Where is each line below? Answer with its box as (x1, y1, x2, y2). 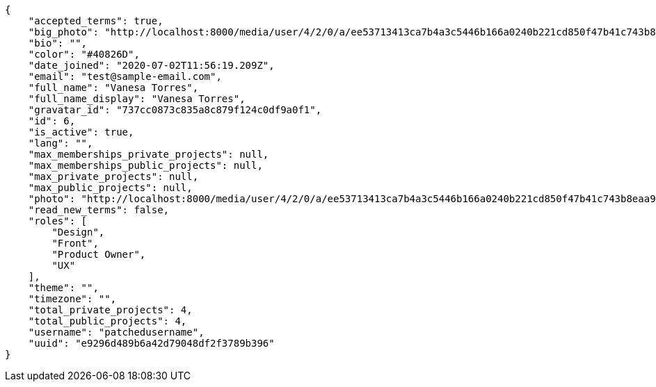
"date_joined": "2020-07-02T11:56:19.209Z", (28, 60, 275, 71)
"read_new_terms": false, (28, 204, 170, 215)
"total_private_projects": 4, (28, 304, 193, 315)
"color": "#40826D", (28, 49, 140, 60)
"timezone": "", (28, 293, 117, 304)
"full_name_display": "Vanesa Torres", (28, 93, 246, 104)
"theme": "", (28, 282, 99, 293)
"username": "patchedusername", (28, 327, 205, 338)
